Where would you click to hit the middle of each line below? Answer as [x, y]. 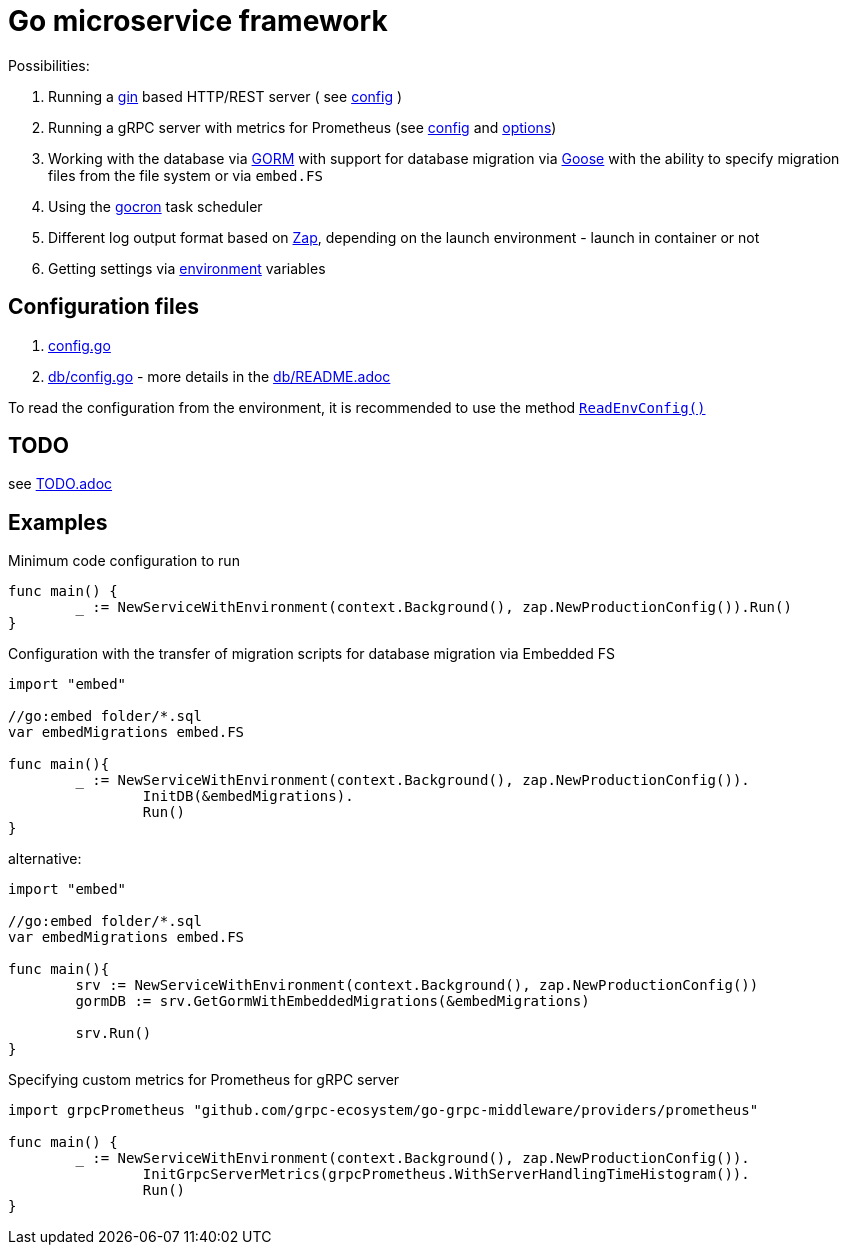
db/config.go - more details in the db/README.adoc [219, 376]
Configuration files [103, 307]
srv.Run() [113, 1033]
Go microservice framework [198, 21]
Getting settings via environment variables [187, 268]
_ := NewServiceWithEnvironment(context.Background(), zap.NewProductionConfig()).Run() [433, 607]
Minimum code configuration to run [124, 561]
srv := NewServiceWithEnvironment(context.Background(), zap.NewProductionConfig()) [417, 985]
